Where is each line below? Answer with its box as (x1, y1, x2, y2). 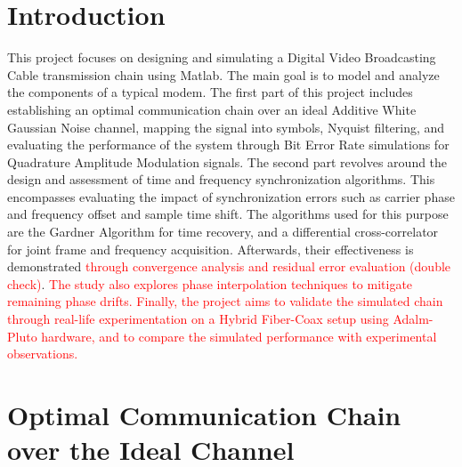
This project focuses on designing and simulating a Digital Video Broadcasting (7, 48, 436, 67)
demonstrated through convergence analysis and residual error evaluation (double (7, 257, 451, 276)
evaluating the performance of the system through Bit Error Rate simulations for (7, 135, 450, 154)
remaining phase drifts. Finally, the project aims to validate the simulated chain (7, 292, 443, 310)
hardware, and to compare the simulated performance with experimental (41, 326, 437, 345)
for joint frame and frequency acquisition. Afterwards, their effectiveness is (7, 239, 414, 258)
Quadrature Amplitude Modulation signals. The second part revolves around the (7, 152, 448, 171)
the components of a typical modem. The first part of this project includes (7, 83, 413, 101)
